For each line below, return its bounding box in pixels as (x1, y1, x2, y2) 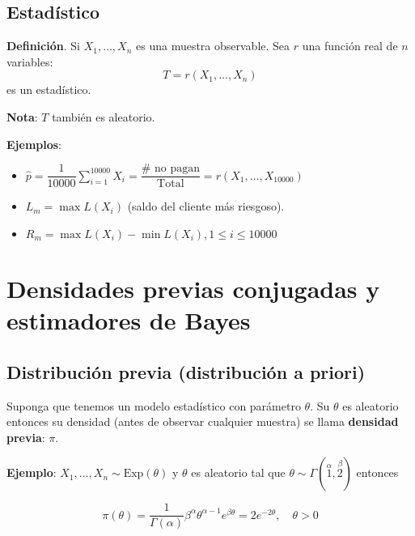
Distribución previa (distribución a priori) (6, 359, 366, 384)
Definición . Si (6, 37, 80, 54)
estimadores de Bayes (6, 304, 251, 337)
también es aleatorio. (52, 108, 155, 125)
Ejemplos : (6, 135, 62, 152)
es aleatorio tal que (191, 464, 286, 481)
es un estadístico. (6, 81, 91, 98)
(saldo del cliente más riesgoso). (127, 198, 285, 215)
